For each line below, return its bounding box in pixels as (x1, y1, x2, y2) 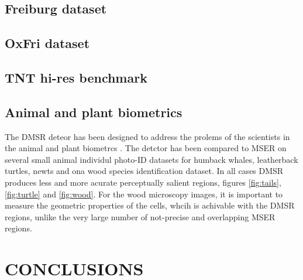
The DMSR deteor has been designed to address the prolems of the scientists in (5, 130, 290, 142)
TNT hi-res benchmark (5, 68, 147, 86)
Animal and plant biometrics (5, 103, 183, 121)
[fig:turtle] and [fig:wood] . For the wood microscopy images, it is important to (5, 187, 283, 200)
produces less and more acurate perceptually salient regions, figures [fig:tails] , (5, 176, 281, 188)
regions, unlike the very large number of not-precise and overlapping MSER (5, 210, 276, 223)
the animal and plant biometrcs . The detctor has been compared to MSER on (5, 142, 287, 154)
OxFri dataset (5, 34, 90, 52)
